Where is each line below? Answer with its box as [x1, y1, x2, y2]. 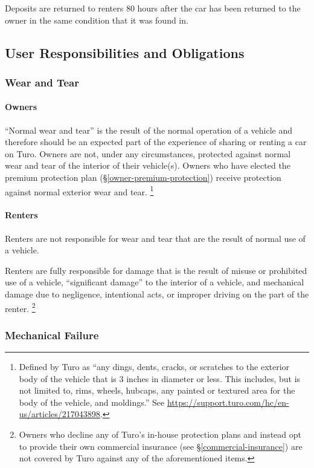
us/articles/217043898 [19, 408, 100, 420]
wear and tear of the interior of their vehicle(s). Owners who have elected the [5, 159, 290, 172]
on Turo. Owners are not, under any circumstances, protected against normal [5, 147, 291, 160]
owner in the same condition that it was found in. [5, 13, 188, 26]
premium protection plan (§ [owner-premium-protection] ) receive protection [5, 171, 281, 183]
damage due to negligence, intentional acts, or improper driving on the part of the [5, 288, 309, 300]
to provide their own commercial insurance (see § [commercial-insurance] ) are [19, 440, 303, 452]
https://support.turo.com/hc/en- [167, 395, 289, 408]
